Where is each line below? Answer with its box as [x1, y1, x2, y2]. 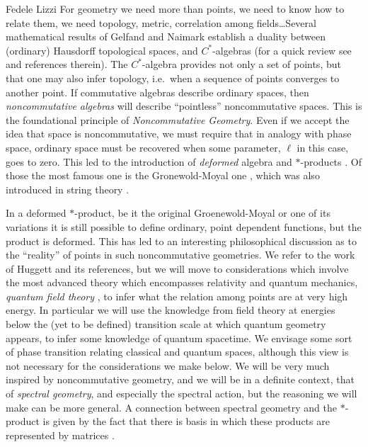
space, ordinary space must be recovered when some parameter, [6, 140, 281, 154]
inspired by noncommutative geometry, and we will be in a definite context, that [6, 372, 355, 387]
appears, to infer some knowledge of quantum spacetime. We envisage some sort [6, 330, 352, 345]
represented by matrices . [6, 427, 115, 442]
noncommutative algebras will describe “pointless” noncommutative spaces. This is [6, 98, 362, 113]
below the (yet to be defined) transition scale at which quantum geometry [6, 317, 326, 332]
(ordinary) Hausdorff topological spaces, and [6, 43, 198, 57]
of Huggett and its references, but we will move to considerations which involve [6, 261, 349, 276]
